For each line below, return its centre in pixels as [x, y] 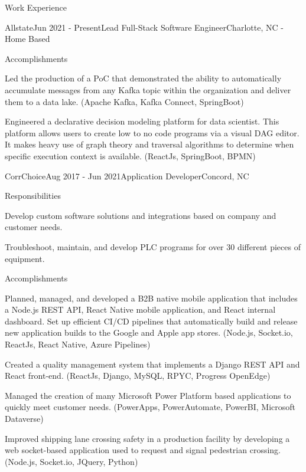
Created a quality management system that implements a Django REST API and [152, 364]
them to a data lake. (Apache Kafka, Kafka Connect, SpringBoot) [124, 101]
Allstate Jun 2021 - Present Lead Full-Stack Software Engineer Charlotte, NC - [144, 27]
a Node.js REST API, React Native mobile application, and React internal [140, 309]
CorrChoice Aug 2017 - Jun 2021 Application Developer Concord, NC [127, 176]
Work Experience [36, 7]
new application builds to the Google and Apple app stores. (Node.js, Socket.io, [149, 332]
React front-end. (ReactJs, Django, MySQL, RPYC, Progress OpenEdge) [138, 376]
